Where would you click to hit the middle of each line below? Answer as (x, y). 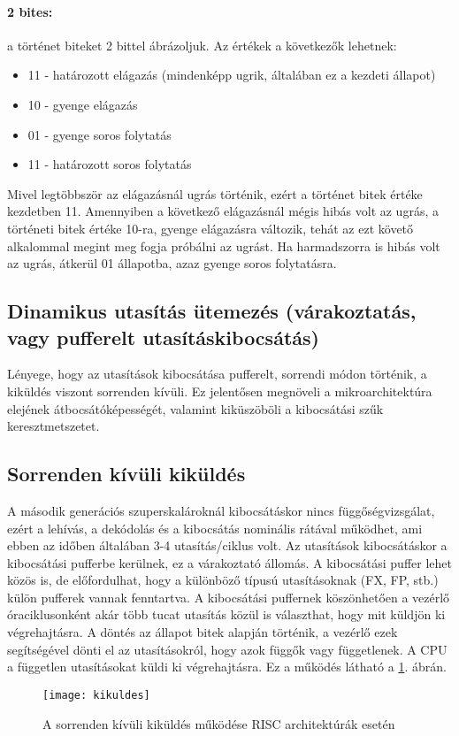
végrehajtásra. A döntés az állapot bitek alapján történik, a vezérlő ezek (203, 632)
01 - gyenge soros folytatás (99, 134)
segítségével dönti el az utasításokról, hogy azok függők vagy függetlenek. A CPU (227, 649)
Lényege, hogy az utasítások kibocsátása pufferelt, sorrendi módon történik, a (217, 374)
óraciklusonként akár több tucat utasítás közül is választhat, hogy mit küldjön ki (226, 614)
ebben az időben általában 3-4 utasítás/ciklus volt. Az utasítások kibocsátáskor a (227, 545)
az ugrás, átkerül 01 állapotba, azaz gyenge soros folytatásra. (172, 263)
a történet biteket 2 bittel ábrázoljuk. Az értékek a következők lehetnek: (202, 45)
